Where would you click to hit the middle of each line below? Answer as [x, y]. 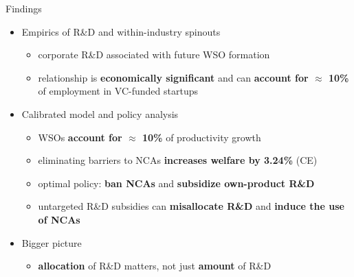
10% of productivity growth [202, 137]
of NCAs [59, 219]
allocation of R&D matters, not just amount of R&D [155, 266]
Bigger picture [52, 242]
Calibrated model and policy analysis [100, 113]
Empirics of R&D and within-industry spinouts [121, 31]
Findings [24, 8]
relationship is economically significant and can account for [173, 77]
